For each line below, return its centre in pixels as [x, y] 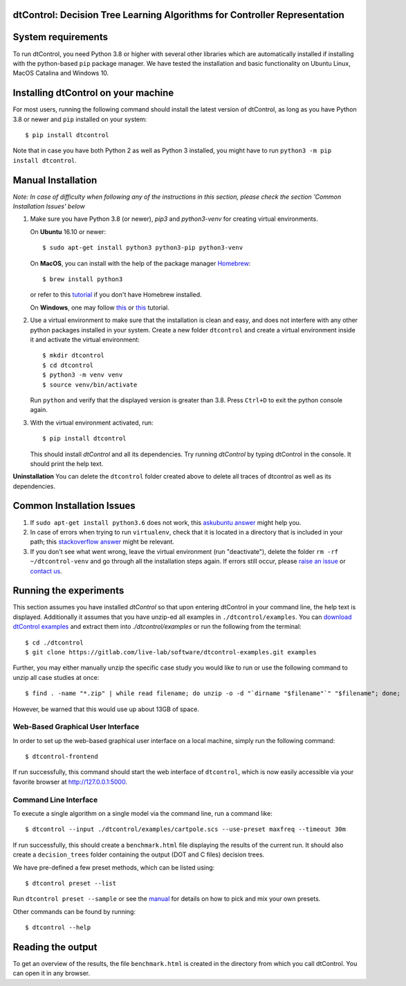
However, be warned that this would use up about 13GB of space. [106, 709]
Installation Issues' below [49, 206]
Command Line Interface [55, 800]
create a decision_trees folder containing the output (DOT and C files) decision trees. [139, 854]
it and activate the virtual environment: [85, 339]
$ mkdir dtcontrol [74, 356]
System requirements [61, 37]
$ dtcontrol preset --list [71, 883]
